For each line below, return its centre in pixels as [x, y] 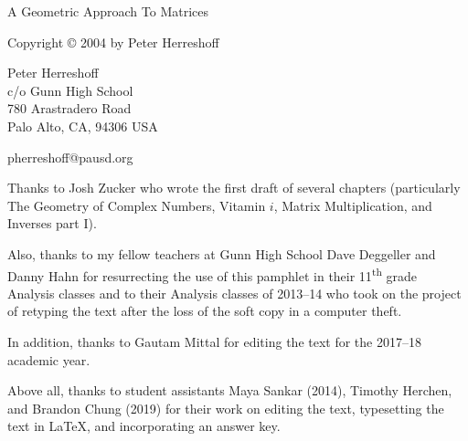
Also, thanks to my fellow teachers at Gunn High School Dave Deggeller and [222, 253]
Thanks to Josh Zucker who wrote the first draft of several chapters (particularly [234, 188]
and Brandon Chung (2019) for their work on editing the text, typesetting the [226, 408]
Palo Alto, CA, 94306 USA [83, 126]
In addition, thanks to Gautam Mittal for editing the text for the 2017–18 [214, 341]
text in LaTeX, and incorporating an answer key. [144, 426]
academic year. [49, 359]
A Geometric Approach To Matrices [108, 11]
